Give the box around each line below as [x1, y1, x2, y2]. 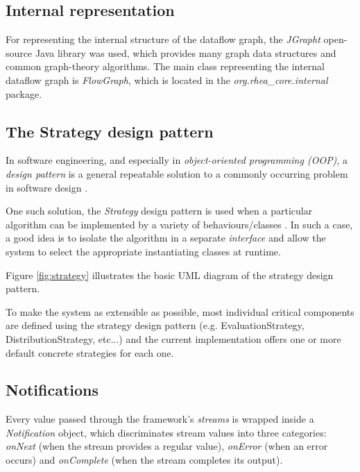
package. [6, 86, 42, 101]
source [6, 45, 33, 60]
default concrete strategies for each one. [6, 345, 174, 360]
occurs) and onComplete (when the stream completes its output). [6, 453, 283, 467]
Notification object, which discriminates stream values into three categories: [6, 425, 327, 439]
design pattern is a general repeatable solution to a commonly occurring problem [6, 166, 348, 180]
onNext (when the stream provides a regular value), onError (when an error [6, 439, 328, 453]
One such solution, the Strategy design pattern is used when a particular [6, 203, 313, 218]
